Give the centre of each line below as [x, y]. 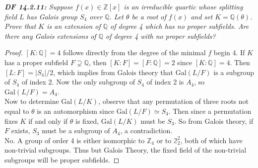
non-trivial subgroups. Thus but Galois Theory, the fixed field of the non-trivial [126, 150]
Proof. [14, 52]
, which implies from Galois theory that [113, 72]
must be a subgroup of [76, 130]
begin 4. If [229, 52]
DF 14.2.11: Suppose [39, 6]
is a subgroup [234, 72]
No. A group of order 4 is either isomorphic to [75, 140]
